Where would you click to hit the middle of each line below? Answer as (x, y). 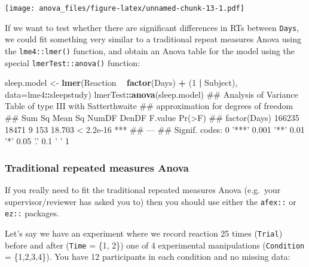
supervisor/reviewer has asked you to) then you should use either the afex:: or (151, 201)
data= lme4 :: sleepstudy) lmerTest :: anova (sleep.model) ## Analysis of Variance (152, 94)
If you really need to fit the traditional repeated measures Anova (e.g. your (143, 190)
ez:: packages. (32, 213)
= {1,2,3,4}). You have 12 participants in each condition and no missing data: (148, 257)
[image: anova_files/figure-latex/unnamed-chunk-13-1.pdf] (125, 8)
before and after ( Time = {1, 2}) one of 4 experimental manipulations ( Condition (155, 245)
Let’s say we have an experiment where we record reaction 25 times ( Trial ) (144, 233)
